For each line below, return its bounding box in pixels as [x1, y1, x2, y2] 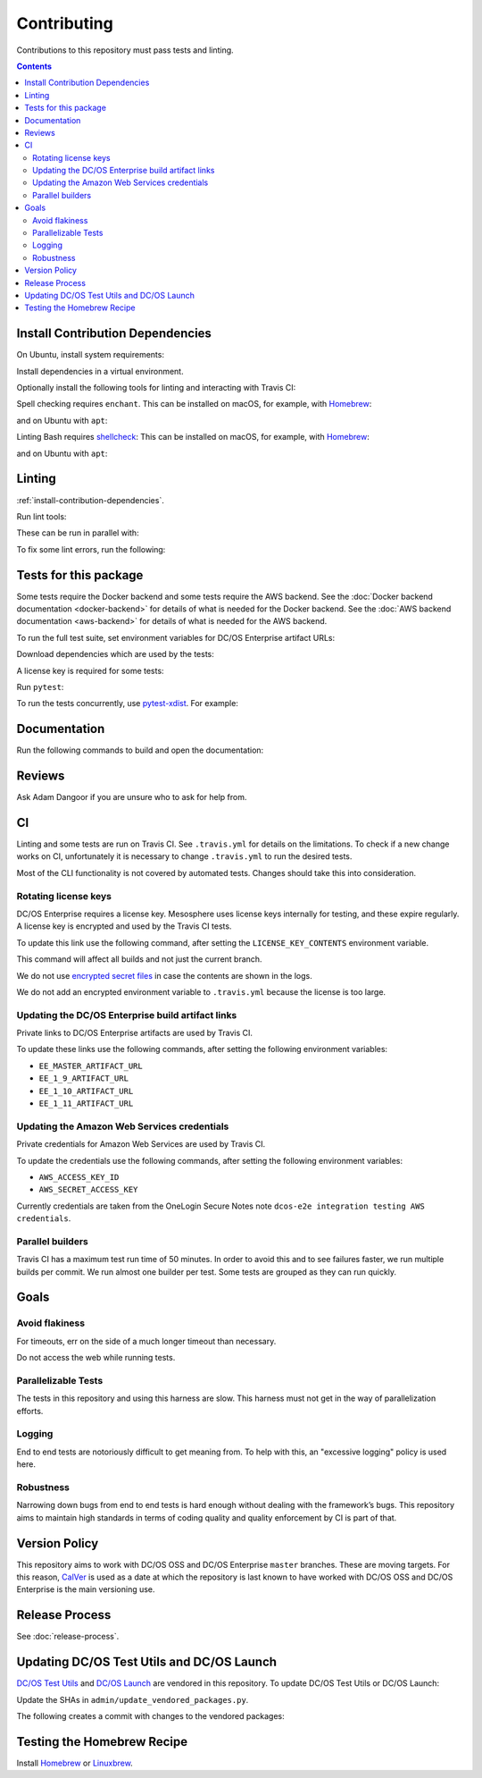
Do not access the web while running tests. [16, 1352, 176, 1363]
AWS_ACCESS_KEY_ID [38, 1172, 120, 1182]
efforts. [16, 1405, 44, 1416]
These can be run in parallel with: [16, 527, 139, 538]
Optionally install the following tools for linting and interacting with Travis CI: [16, 383, 296, 393]
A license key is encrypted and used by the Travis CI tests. [16, 921, 232, 931]
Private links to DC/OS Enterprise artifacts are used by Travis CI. [16, 1028, 253, 1039]
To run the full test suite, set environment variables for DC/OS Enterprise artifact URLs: [16, 632, 336, 643]
